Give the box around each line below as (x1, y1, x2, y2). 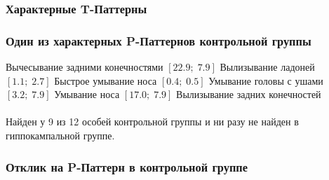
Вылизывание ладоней (220, 60, 315, 74)
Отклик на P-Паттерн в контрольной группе (6, 158, 248, 175)
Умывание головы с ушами (208, 73, 323, 88)
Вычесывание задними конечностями (6, 60, 163, 74)
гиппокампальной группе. (6, 128, 115, 143)
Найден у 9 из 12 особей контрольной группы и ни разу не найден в (6, 114, 299, 129)
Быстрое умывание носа (54, 73, 157, 88)
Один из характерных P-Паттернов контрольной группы (6, 32, 311, 49)
